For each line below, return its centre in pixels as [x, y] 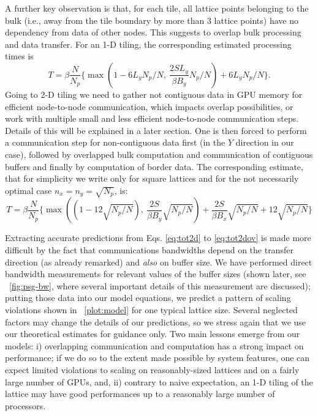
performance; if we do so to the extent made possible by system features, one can [157, 358]
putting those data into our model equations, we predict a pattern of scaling [148, 298]
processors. [25, 405]
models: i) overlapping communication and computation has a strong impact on [154, 345]
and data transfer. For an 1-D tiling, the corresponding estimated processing [148, 44]
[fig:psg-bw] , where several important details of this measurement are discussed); [160, 285]
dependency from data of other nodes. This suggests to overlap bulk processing [153, 32]
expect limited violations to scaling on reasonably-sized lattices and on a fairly [152, 370]
